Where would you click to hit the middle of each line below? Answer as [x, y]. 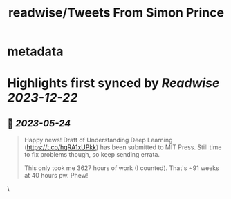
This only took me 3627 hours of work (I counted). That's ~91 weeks [121, 168]
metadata [35, 51]
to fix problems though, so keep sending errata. [92, 155]
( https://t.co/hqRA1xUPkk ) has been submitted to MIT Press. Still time [123, 147]
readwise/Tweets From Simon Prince [116, 13]
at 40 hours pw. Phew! [56, 176]
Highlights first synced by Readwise [113, 83]
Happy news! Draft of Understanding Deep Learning [98, 140]
